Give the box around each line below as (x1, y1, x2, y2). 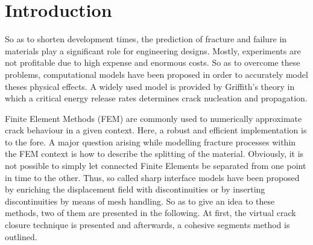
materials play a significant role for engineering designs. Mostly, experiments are (5, 44, 301, 57)
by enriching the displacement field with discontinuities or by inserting (5, 183, 265, 196)
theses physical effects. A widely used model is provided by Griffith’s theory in (5, 80, 295, 92)
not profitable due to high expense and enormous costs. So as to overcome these (5, 56, 300, 69)
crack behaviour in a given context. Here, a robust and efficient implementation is (5, 124, 307, 136)
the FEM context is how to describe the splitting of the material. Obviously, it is (5, 147, 304, 160)
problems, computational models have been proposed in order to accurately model (5, 68, 308, 80)
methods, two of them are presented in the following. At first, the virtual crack (5, 206, 296, 219)
